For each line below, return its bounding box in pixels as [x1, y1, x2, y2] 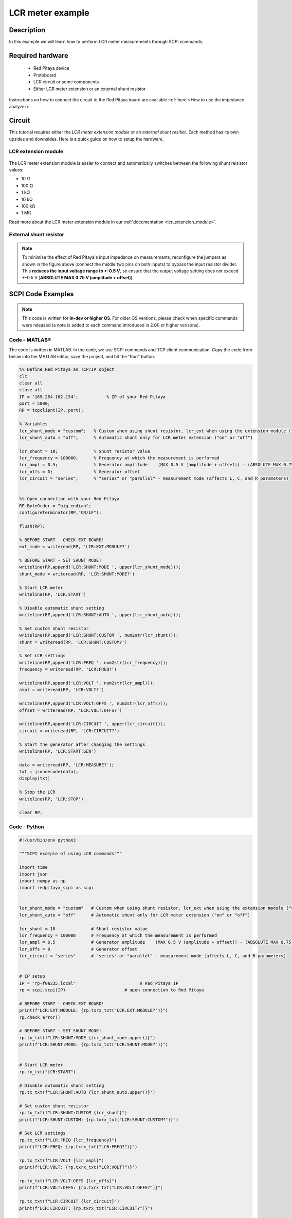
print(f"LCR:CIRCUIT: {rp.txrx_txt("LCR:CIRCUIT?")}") [19, 1205, 153, 1211]
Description [9, 26, 46, 34]
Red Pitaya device [33, 65, 70, 71]
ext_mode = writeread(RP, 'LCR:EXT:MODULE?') [19, 544, 130, 550]
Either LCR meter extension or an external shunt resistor [33, 86, 146, 92]
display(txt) [19, 776, 51, 781]
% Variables [19, 421, 48, 427]
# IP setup [19, 973, 45, 979]
